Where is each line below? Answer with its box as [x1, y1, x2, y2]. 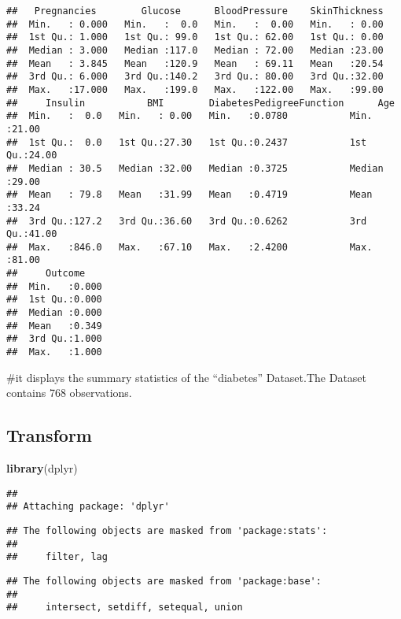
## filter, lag [6, 551, 108, 563]
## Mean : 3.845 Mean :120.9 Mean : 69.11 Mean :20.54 [6, 57, 384, 69]
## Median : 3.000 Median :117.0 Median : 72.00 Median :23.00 [6, 44, 384, 56]
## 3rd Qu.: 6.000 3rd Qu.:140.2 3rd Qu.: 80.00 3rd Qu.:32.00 [6, 71, 384, 83]
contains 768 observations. [6, 384, 132, 401]
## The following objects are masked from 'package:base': [6, 575, 322, 587]
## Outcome [6, 268, 86, 280]
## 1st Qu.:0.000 [6, 294, 102, 306]
